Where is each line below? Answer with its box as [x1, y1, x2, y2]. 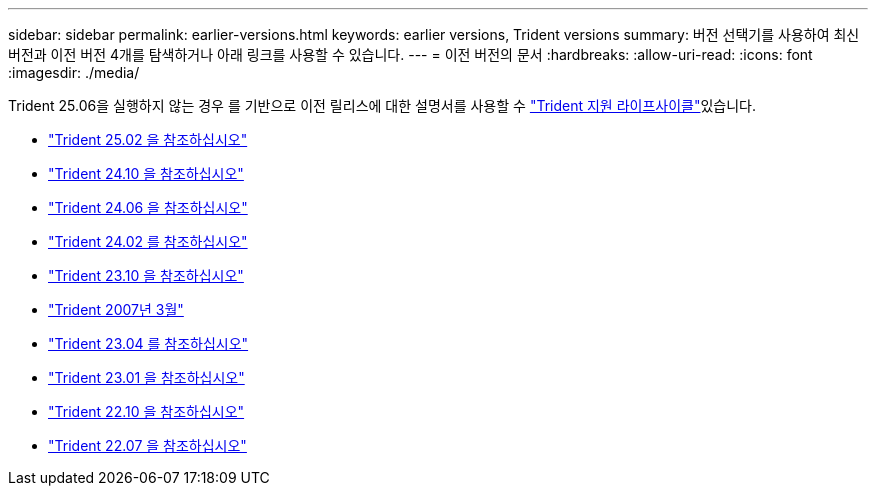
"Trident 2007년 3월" [48, 301, 184, 318]
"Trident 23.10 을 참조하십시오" [48, 267, 244, 284]
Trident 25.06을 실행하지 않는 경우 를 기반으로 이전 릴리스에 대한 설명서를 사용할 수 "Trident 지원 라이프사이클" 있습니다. [8, 97, 757, 114]
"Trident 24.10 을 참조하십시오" [48, 165, 244, 182]
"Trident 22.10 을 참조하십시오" [48, 403, 245, 420]
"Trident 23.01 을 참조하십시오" [48, 369, 245, 386]
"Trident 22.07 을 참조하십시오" [48, 437, 247, 454]
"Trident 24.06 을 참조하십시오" [48, 199, 248, 216]
